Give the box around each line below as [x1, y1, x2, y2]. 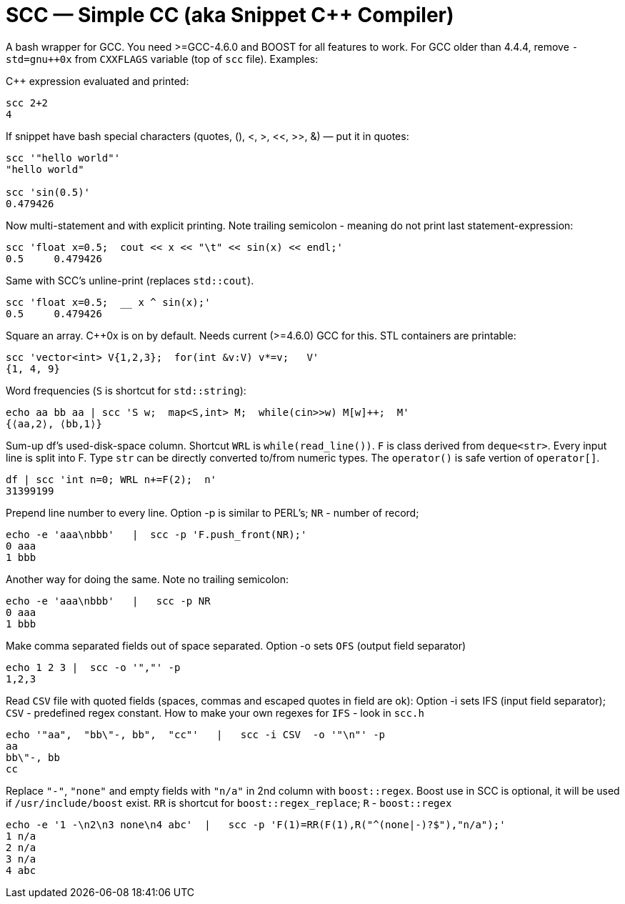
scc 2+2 [6, 96, 49, 109]
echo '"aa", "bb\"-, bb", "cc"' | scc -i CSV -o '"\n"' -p [6, 728, 386, 740]
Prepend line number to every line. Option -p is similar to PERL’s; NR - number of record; [6, 506, 419, 519]
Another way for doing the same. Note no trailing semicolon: [6, 572, 289, 585]
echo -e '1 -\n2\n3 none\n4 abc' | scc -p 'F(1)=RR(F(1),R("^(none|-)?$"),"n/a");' [6, 818, 506, 830]
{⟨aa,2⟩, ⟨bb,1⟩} [6, 417, 102, 429]
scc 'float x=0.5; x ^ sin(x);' [6, 296, 211, 308]
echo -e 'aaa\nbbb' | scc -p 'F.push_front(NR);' [6, 528, 307, 540]
